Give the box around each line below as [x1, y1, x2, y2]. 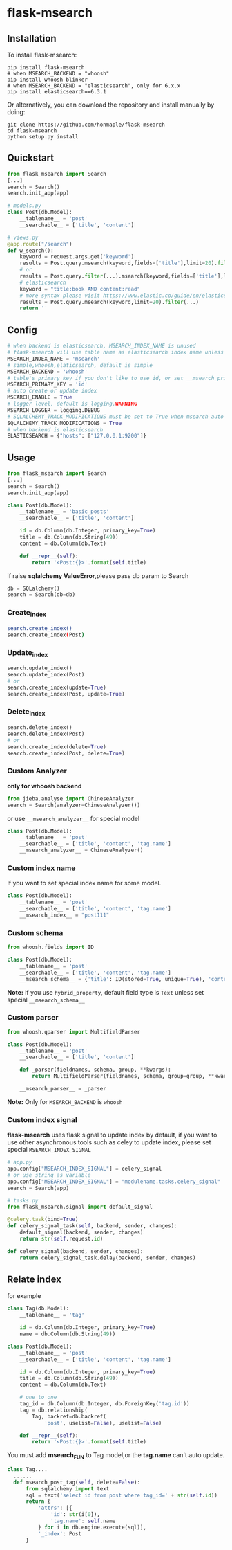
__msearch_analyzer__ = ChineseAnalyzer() [19, 847, 144, 854]
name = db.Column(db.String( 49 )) [19, 1331, 116, 1337]
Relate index [7, 1274, 62, 1285]
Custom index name [7, 863, 76, 873]
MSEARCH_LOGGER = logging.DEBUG [7, 406, 100, 413]
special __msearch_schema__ [7, 995, 85, 1004]
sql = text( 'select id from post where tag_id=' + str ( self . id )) [25, 1492, 217, 1499]
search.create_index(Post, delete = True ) [7, 750, 126, 757]
